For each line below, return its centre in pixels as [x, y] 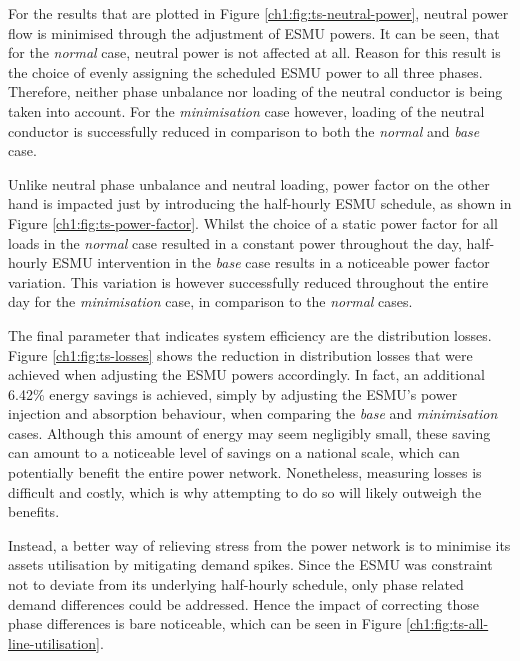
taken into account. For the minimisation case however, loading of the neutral [246, 110]
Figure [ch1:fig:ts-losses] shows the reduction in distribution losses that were [240, 354]
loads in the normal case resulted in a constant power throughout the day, [235, 242]
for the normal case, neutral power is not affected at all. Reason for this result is [254, 52]
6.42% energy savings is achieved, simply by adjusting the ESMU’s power [233, 393]
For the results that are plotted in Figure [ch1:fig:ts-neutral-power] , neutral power [258, 13]
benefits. [34, 511]
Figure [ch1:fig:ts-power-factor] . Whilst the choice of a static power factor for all [253, 222]
